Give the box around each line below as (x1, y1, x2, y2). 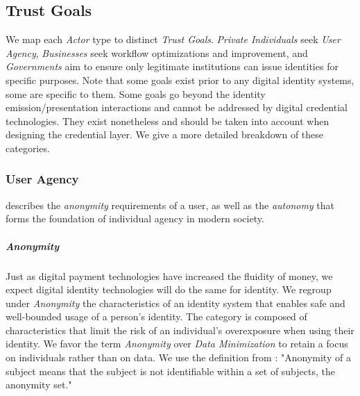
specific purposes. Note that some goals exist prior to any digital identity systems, (6, 72, 354, 87)
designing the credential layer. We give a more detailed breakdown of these (6, 127, 324, 142)
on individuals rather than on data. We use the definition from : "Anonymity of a (6, 350, 351, 365)
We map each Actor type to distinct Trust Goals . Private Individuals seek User (6, 32, 341, 47)
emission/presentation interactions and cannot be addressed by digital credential (6, 100, 348, 115)
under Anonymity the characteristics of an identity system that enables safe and (6, 295, 345, 310)
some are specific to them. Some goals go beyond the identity (6, 86, 266, 101)
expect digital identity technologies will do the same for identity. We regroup (6, 282, 332, 297)
